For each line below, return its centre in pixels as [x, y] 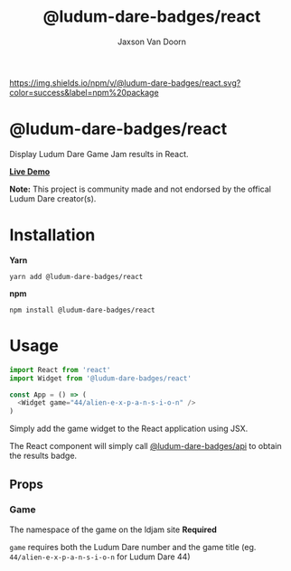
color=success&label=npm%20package [84, 92]
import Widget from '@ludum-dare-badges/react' [101, 378]
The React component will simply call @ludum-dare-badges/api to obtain [145, 446]
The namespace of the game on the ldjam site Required [113, 529]
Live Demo [30, 171]
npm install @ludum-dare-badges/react [82, 310]
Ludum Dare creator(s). [53, 198]
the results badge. [43, 456]
